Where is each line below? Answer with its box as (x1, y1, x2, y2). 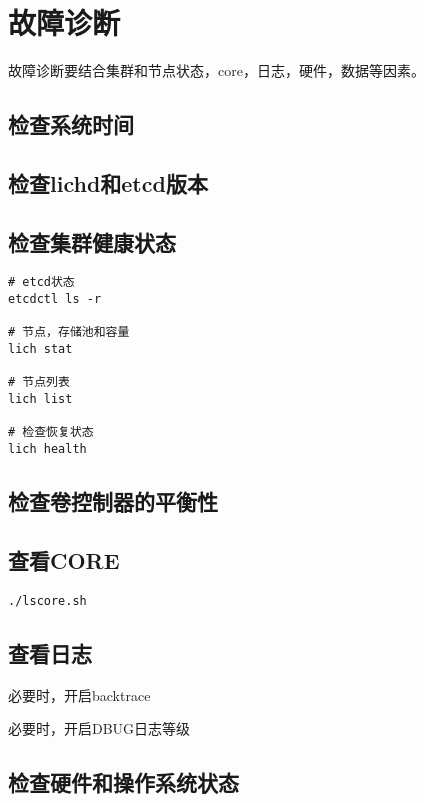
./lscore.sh (8, 593, 87, 608)
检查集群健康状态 (8, 226, 176, 257)
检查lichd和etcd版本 (8, 167, 208, 198)
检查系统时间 (8, 109, 134, 140)
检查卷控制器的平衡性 (8, 486, 218, 517)
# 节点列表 (8, 375, 70, 390)
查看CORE (8, 544, 120, 575)
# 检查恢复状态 (8, 425, 94, 440)
